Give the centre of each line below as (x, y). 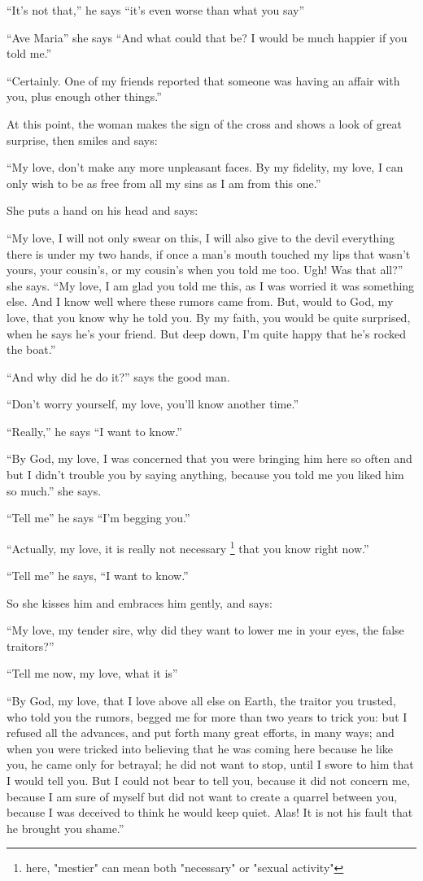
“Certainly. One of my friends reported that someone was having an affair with (203, 80)
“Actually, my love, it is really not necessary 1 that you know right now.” (188, 547)
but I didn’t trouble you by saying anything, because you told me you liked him (205, 475)
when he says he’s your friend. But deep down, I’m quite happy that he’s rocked (207, 333)
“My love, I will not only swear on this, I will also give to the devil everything (201, 237)
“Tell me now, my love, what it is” (92, 673)
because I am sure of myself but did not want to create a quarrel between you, (202, 796)
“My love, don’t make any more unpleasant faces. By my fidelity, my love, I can (205, 167)
